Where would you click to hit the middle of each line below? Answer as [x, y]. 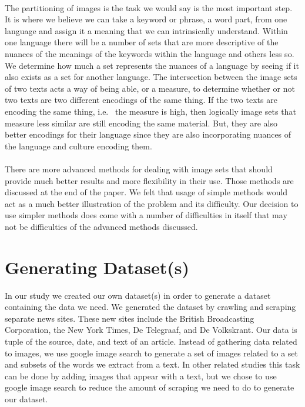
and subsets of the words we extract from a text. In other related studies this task [152, 364]
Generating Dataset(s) [97, 267]
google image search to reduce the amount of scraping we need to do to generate [150, 387]
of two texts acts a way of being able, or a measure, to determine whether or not [150, 88]
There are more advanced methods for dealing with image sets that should [139, 169]
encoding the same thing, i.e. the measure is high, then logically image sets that [150, 111]
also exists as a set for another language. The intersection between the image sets [151, 77]
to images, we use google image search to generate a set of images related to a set [151, 353]
